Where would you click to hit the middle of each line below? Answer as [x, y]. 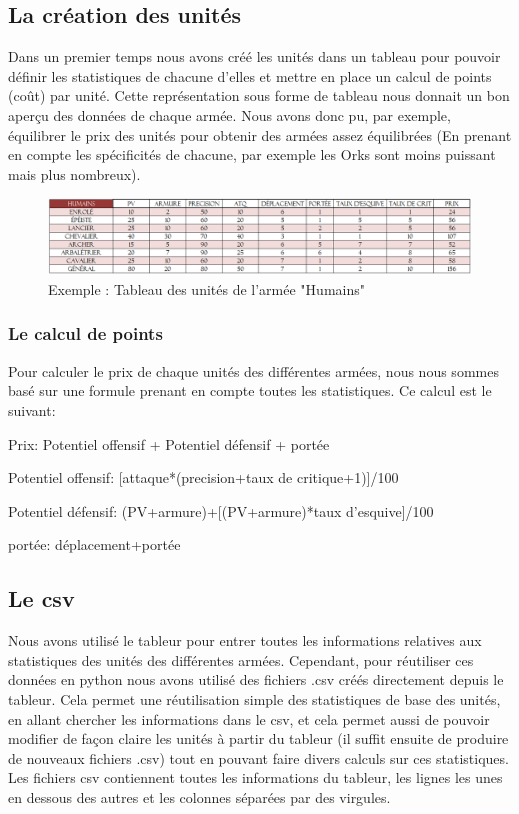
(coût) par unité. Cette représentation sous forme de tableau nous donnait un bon [259, 95]
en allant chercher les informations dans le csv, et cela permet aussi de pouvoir [249, 718]
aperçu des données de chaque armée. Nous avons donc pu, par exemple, [229, 114]
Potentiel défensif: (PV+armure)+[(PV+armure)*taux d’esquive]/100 [221, 510]
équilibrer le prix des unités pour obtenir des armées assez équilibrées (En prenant [260, 134]
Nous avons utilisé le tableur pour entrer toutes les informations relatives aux [245, 640]
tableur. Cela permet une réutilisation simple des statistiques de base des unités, [254, 698]
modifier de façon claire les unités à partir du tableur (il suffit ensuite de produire [258, 738]
